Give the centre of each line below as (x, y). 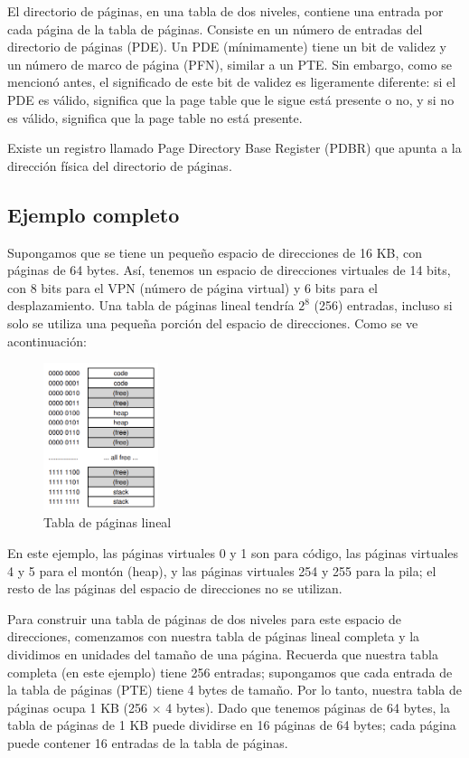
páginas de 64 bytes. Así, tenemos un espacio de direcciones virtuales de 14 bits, (229, 270)
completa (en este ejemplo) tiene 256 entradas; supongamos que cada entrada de (230, 672)
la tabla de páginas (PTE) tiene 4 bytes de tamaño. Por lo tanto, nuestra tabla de (234, 690)
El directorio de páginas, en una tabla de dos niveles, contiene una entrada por (225, 11)
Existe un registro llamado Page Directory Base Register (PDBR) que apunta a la (234, 148)
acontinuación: (47, 341)
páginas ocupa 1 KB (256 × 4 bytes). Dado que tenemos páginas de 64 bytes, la (229, 707)
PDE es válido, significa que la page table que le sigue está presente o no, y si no (231, 99)
